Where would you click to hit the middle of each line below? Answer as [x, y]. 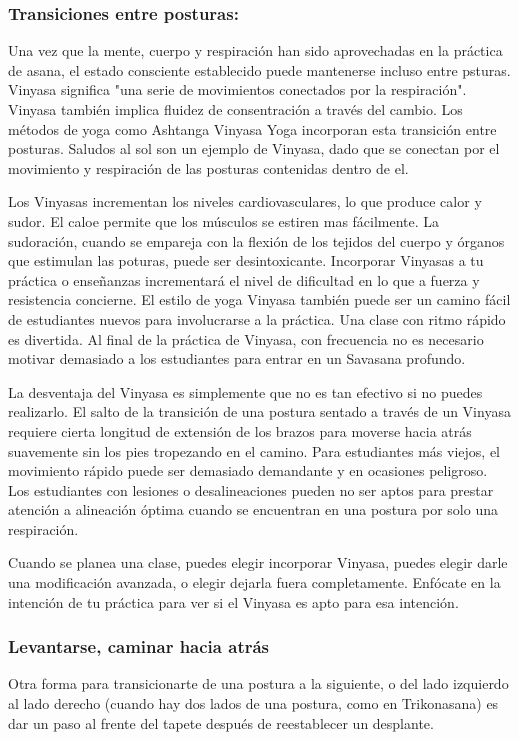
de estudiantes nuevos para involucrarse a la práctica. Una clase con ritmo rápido [257, 318]
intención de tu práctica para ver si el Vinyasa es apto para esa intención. [233, 601]
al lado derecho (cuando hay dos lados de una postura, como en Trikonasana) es [253, 703]
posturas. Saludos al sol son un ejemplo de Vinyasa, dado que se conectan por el [254, 148]
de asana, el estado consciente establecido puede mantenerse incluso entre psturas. [259, 69]
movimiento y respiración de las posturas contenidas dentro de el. [208, 167]
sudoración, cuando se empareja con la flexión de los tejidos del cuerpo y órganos [256, 240]
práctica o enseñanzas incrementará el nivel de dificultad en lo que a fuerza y [244, 279]
